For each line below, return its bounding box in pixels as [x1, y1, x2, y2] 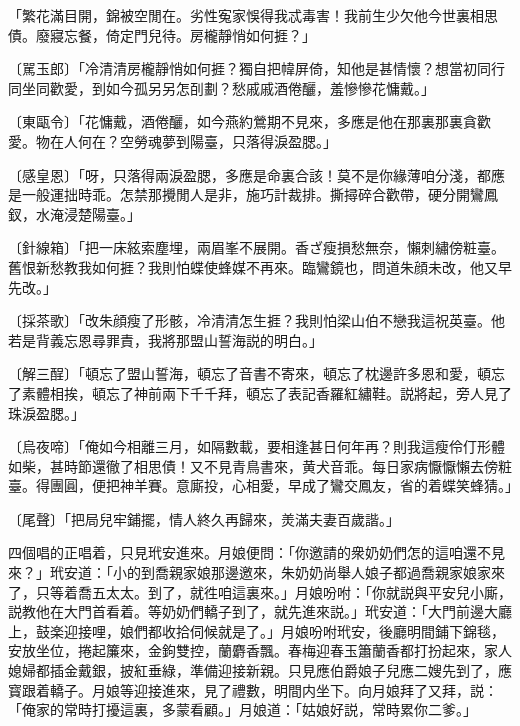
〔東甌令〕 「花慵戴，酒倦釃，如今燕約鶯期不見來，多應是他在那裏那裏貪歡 [8, 111, 491, 132]
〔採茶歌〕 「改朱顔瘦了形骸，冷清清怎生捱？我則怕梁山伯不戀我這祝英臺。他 [8, 310, 505, 331]
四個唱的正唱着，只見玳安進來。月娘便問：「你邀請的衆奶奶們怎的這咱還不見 [8, 542, 505, 563]
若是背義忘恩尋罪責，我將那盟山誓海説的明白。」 [8, 329, 323, 350]
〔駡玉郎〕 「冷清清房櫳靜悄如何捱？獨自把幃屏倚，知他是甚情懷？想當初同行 [8, 58, 505, 79]
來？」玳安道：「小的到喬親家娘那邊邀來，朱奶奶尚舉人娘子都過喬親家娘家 [8, 562, 491, 583]
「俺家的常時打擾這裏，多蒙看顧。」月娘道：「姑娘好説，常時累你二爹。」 [8, 699, 477, 720]
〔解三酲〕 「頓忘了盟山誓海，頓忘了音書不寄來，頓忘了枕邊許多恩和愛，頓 [8, 363, 491, 384]
